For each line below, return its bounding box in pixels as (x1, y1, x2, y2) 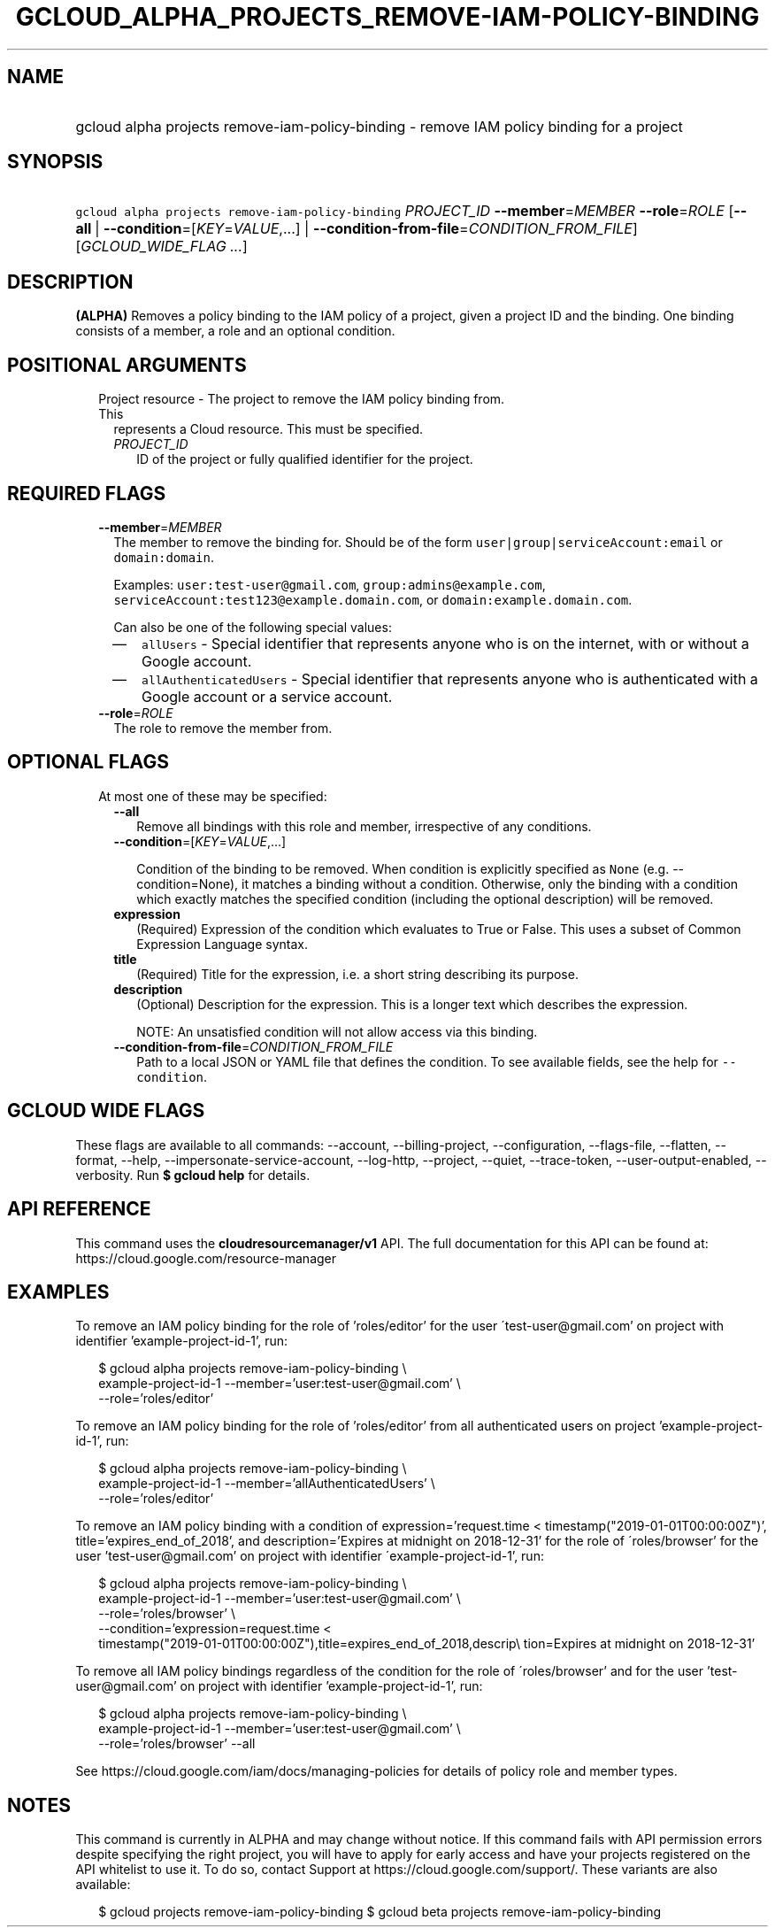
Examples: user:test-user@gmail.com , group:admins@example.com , (113, 576, 546, 592)
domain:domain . (113, 549, 215, 565)
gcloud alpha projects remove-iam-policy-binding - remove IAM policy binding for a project (75, 117, 683, 135)
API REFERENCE (7, 1198, 151, 1221)
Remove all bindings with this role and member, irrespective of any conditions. (136, 818, 592, 834)
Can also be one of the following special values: (113, 619, 392, 635)
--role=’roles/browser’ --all (98, 1736, 256, 1752)
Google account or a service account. (142, 687, 393, 706)
